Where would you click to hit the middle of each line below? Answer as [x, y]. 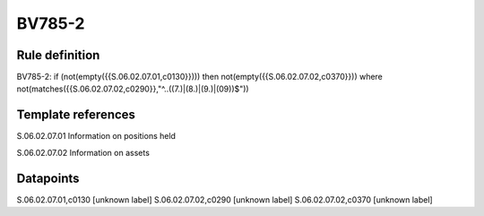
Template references [76, 115]
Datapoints [48, 178]
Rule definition [58, 55]
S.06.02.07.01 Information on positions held [96, 136]
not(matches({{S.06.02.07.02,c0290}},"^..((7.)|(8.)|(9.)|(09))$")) [133, 89]
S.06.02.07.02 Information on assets [83, 152]
